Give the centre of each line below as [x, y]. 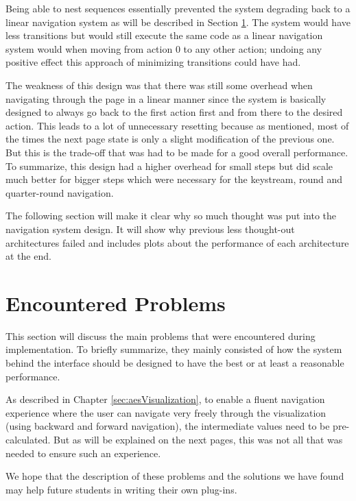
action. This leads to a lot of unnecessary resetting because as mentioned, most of [177, 125]
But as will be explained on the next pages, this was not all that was [198, 439]
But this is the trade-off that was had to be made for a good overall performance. [177, 152]
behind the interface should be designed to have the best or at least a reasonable [175, 363]
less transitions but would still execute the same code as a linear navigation [164, 35]
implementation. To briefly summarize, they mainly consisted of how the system [174, 349]
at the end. [28, 256]
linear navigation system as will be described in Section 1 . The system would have [178, 22]
